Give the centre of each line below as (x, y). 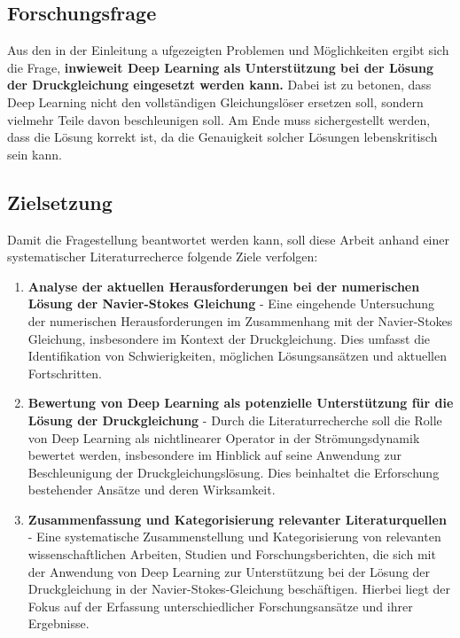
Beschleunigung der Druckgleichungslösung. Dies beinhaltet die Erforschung (234, 472)
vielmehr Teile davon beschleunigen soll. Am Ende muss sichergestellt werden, (219, 119)
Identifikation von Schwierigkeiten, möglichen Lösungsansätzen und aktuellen (238, 356)
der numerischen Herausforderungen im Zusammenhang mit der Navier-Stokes (240, 320)
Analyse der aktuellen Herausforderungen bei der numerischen (224, 286)
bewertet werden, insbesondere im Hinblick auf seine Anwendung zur (214, 455)
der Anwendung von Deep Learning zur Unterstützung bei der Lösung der (229, 571)
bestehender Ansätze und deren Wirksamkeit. (152, 490)
